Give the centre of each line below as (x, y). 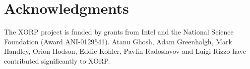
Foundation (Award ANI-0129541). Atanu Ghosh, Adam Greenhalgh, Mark (118, 41)
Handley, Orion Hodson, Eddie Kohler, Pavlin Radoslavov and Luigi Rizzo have (125, 51)
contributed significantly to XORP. (57, 60)
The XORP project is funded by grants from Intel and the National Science (119, 32)
